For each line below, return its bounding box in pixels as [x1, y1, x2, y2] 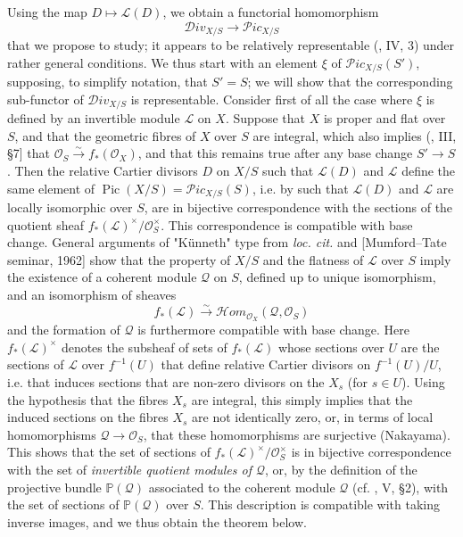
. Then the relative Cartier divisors [7, 161, 198, 179]
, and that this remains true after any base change [137, 144, 413, 162]
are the [401, 337, 440, 356]
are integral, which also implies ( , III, [252, 126, 457, 145]
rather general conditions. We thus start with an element [7, 53, 318, 71]
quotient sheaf [7, 215, 85, 234]
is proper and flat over [323, 109, 446, 128]
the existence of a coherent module [7, 268, 197, 286]
